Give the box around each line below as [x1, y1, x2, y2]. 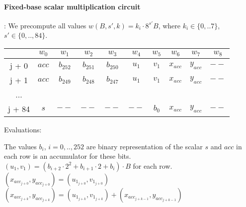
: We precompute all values [4, 20, 86, 30]
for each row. [133, 160, 172, 171]
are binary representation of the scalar [86, 141, 203, 151]
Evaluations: [4, 124, 42, 134]
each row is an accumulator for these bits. [4, 151, 131, 161]
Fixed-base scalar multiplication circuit [4, 1, 141, 11]
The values [4, 141, 37, 151]
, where [158, 20, 181, 30]
